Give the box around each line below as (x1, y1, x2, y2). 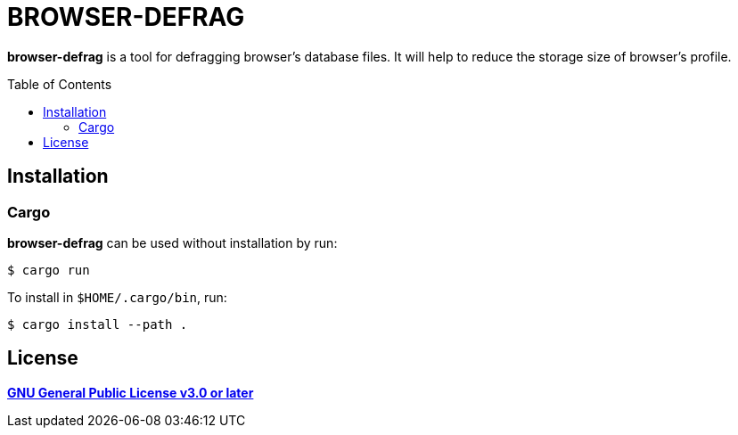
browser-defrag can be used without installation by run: (7, 234, 338, 250)
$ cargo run (7, 262, 90, 277)
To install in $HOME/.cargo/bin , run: (7, 289, 227, 305)
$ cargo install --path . (7, 316, 188, 332)
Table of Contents (7, 76, 112, 92)
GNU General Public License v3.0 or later (7, 384, 254, 400)
